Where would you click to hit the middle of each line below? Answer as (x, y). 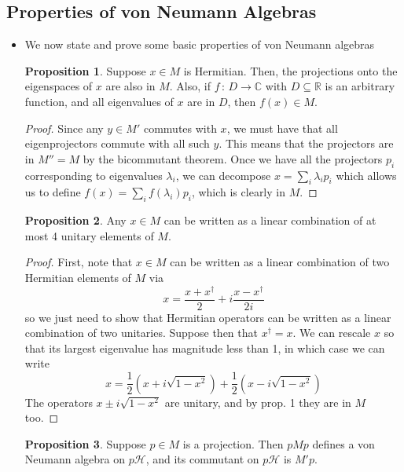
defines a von (343, 443)
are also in (130, 86)
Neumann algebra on (75, 459)
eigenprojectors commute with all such (117, 143)
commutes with (180, 128)
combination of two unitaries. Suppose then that (141, 333)
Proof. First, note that (79, 262)
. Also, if (190, 86)
